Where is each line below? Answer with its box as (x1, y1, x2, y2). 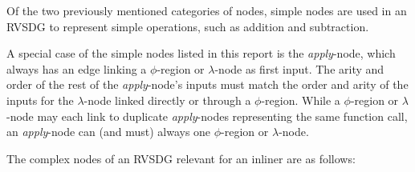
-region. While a (261, 91, 340, 108)
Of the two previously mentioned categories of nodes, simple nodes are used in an (6, 2, 407, 18)
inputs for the (6, 91, 74, 108)
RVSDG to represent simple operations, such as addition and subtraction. (6, 18, 369, 34)
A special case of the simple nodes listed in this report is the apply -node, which (6, 45, 396, 62)
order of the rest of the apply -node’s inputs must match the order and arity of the (6, 76, 409, 93)
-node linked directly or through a (83, 91, 251, 108)
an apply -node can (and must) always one (6, 123, 211, 140)
